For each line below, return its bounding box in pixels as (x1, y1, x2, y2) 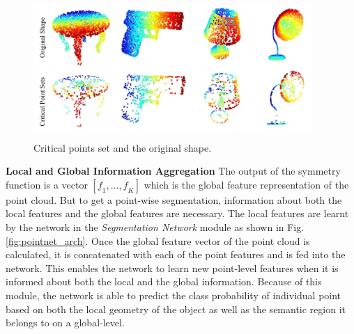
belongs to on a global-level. (6, 315, 125, 330)
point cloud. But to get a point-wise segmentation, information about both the (6, 192, 342, 207)
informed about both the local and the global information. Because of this (6, 274, 322, 289)
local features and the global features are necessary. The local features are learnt (6, 206, 349, 221)
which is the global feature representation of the (144, 177, 349, 191)
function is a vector (6, 177, 88, 191)
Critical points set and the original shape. (33, 140, 212, 154)
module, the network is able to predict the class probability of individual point (6, 287, 341, 302)
